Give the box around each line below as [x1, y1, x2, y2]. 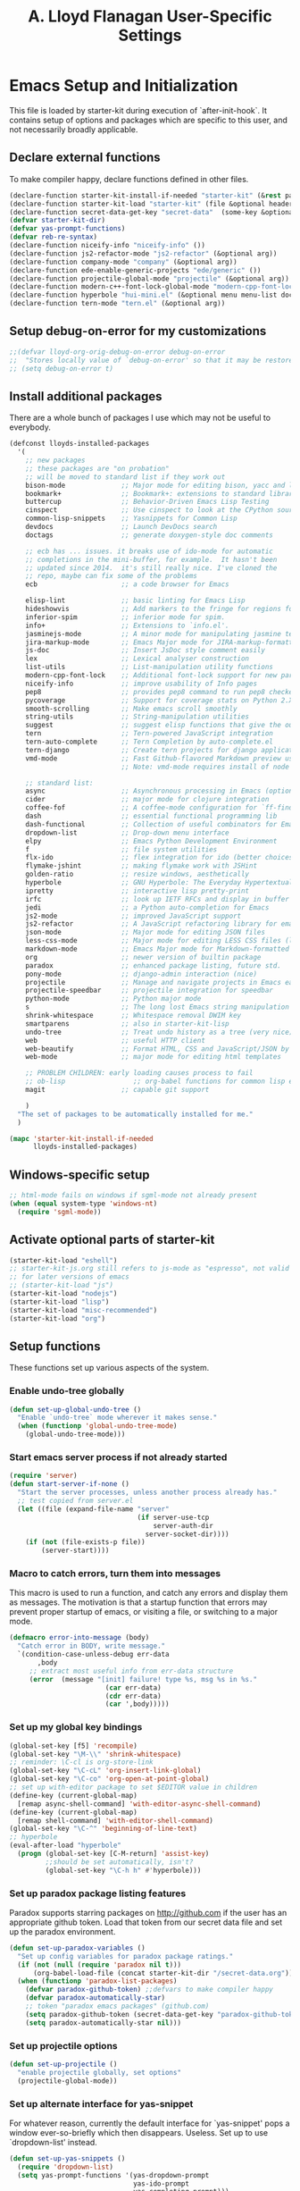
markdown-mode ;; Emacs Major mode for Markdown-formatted [25, 944, 290, 953]
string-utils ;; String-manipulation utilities [25, 712, 250, 721]
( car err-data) [104, 1683, 162, 1692]
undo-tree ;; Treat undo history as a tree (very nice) [25, 1028, 294, 1037]
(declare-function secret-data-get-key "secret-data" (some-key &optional [9, 207, 297, 216]
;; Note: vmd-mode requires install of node [121, 762, 290, 771]
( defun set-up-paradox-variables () [9, 1943, 146, 1952]
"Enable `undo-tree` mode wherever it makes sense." [17, 1414, 218, 1423]
